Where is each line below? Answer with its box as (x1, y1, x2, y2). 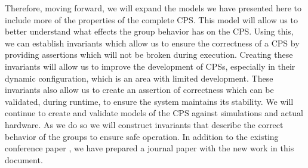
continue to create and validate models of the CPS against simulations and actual (5, 107, 303, 119)
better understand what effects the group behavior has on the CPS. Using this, (5, 25, 294, 38)
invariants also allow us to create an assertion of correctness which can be (5, 83, 274, 96)
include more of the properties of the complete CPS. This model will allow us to (5, 13, 298, 26)
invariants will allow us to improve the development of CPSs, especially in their (5, 60, 295, 72)
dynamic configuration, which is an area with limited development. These (5, 71, 273, 84)
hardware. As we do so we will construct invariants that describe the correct (5, 118, 284, 130)
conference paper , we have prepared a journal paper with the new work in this (5, 142, 294, 154)
